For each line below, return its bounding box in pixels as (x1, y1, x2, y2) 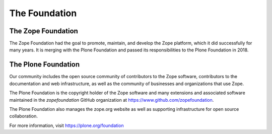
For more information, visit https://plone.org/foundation (9, 122, 124, 128)
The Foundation (9, 8, 77, 19)
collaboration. (9, 113, 38, 119)
